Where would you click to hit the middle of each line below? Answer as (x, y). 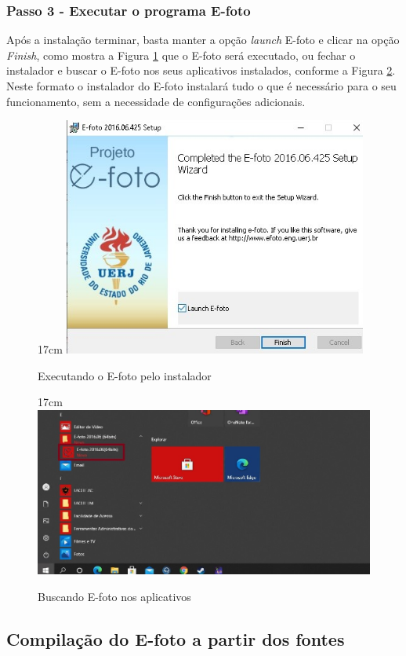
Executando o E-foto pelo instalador (125, 375)
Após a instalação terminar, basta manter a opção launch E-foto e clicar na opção (203, 40)
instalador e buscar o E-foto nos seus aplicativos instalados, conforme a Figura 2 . (201, 70)
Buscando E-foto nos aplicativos (114, 596)
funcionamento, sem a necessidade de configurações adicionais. (156, 101)
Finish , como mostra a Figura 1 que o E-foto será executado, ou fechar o (181, 55)
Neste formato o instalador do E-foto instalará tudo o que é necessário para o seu (201, 86)
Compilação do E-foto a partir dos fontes (176, 638)
